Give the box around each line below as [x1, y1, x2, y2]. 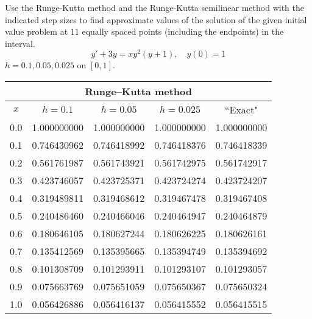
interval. [5, 37, 35, 49]
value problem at [5, 25, 68, 38]
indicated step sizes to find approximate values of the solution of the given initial [5, 13, 307, 26]
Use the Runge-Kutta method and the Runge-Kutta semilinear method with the [5, 1, 304, 13]
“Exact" [224, 102, 258, 117]
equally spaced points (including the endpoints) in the [82, 25, 284, 38]
